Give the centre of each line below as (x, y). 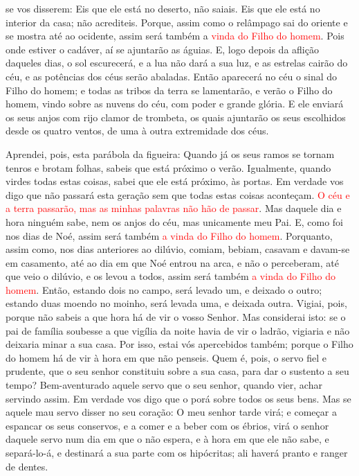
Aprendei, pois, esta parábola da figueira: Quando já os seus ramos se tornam (170, 153)
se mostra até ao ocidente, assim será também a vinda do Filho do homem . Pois (175, 36)
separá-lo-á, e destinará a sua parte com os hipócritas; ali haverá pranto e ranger (177, 452)
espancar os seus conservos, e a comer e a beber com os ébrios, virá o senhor (167, 425)
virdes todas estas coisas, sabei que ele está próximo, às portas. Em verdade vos (175, 181)
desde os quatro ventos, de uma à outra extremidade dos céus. (137, 131)
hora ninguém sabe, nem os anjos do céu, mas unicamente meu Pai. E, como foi (174, 221)
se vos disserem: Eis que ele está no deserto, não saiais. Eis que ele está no (163, 8)
